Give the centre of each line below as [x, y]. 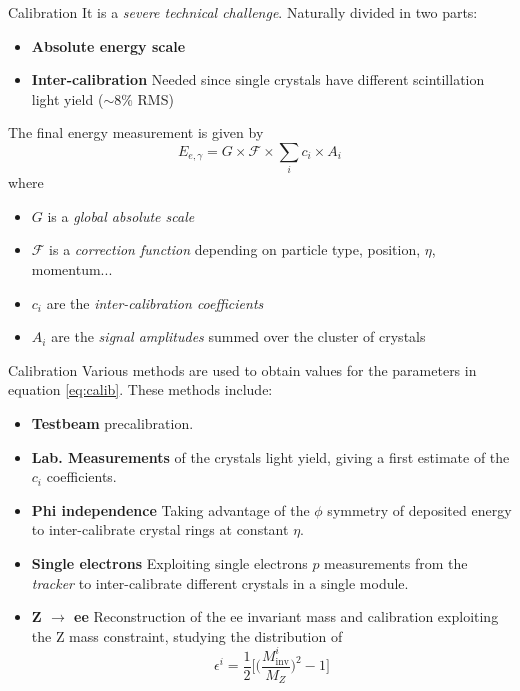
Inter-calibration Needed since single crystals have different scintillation [258, 79]
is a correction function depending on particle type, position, [235, 249]
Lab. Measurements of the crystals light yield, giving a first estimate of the [270, 456]
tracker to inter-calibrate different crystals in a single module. [220, 582]
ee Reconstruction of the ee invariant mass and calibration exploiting [286, 616]
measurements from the [396, 563]
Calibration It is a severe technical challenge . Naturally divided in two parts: [243, 12]
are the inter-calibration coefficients [155, 302]
